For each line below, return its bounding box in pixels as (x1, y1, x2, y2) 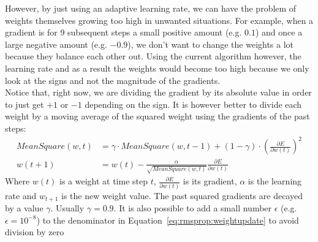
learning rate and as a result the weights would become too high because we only (5, 61, 309, 74)
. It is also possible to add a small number (113, 202, 272, 214)
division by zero (5, 225, 64, 238)
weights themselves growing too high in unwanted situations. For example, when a (5, 13, 314, 26)
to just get (5, 97, 44, 110)
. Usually (50, 202, 85, 214)
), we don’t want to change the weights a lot (127, 37, 294, 50)
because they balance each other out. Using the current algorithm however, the (5, 50, 301, 62)
